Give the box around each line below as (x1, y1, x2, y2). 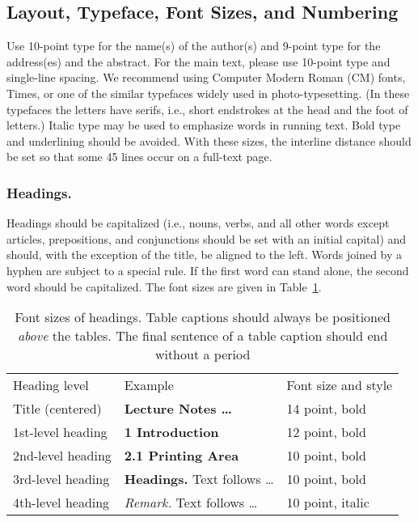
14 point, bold (286, 399, 366, 418)
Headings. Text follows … (124, 469, 274, 489)
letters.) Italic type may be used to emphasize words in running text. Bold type (6, 117, 401, 134)
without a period (154, 345, 251, 364)
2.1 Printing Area (124, 446, 239, 465)
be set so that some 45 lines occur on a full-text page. (6, 148, 272, 165)
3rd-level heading (13, 469, 110, 489)
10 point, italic (286, 493, 369, 512)
